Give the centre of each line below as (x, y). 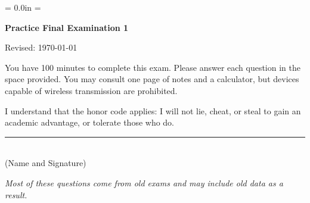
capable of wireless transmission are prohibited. (91, 90)
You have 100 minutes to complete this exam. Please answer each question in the (153, 67)
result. (16, 194)
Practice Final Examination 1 (67, 27)
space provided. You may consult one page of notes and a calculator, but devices (152, 79)
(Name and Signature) (46, 163)
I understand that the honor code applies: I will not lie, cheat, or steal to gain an (153, 110)
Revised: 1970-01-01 (41, 47)
